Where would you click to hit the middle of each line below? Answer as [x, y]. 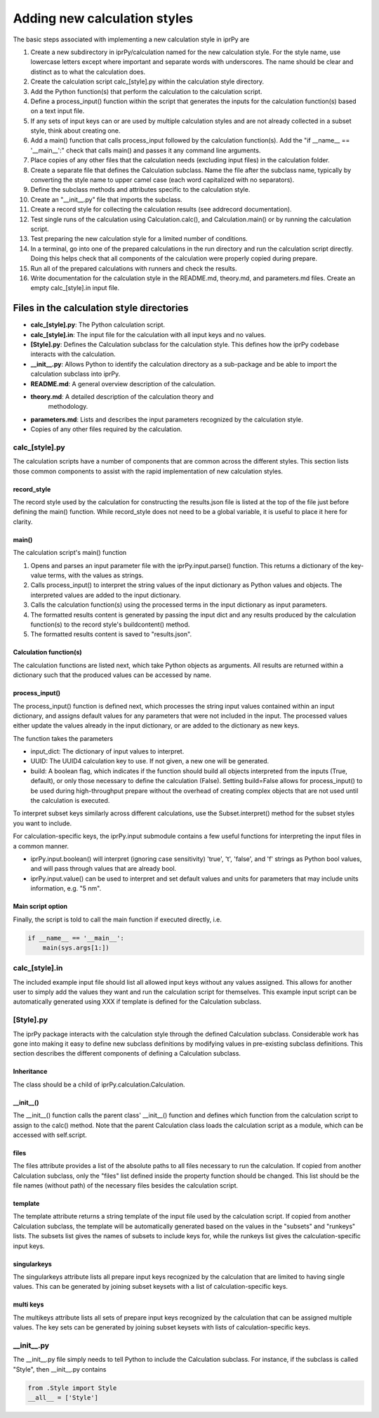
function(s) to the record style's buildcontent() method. [110, 624]
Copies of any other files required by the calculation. [106, 429]
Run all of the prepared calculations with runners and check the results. [134, 268]
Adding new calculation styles [103, 18]
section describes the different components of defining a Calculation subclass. [127, 1053]
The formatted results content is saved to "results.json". [111, 634]
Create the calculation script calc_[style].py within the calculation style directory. [147, 81]
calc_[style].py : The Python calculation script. [98, 325]
